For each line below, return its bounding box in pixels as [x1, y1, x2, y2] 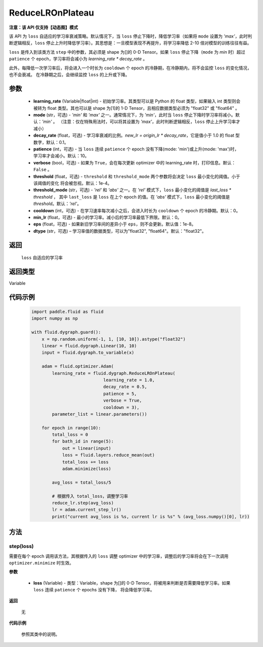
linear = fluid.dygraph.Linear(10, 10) [41, 343, 137, 348]
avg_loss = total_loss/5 [52, 480, 112, 485]
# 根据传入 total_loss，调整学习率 [52, 493, 129, 499]
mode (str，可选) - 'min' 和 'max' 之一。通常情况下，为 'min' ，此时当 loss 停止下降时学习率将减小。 [33, 112, 236, 118]
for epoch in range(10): [41, 425, 101, 430]
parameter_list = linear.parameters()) [52, 411, 147, 417]
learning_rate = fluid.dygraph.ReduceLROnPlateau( [52, 370, 175, 376]
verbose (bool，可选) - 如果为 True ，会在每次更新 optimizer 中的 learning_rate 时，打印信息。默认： [33, 160, 236, 165]
